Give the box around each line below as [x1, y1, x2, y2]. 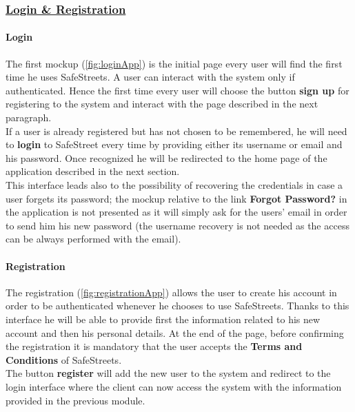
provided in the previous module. [6, 393, 145, 407]
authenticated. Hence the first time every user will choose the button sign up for [6, 83, 349, 97]
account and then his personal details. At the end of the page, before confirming [6, 325, 344, 340]
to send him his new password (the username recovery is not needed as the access [6, 218, 349, 232]
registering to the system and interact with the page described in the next [6, 96, 318, 111]
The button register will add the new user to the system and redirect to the [6, 366, 331, 380]
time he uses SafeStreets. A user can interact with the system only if [6, 70, 295, 84]
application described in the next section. [6, 164, 180, 178]
